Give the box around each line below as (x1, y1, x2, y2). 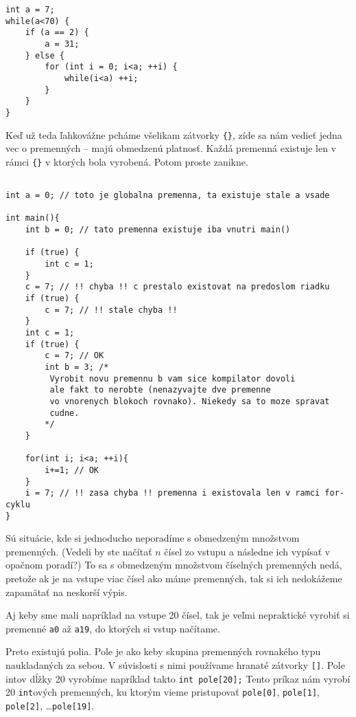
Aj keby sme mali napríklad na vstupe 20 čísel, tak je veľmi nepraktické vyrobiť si (5, 608, 350, 622)
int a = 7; (5, 5, 55, 14)
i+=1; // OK (45, 465, 99, 475)
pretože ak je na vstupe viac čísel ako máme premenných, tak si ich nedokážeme (5, 571, 342, 585)
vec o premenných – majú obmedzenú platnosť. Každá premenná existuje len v (5, 141, 337, 155)
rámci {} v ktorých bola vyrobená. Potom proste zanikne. (5, 154, 248, 168)
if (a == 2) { (25, 27, 89, 38)
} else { (25, 50, 64, 60)
